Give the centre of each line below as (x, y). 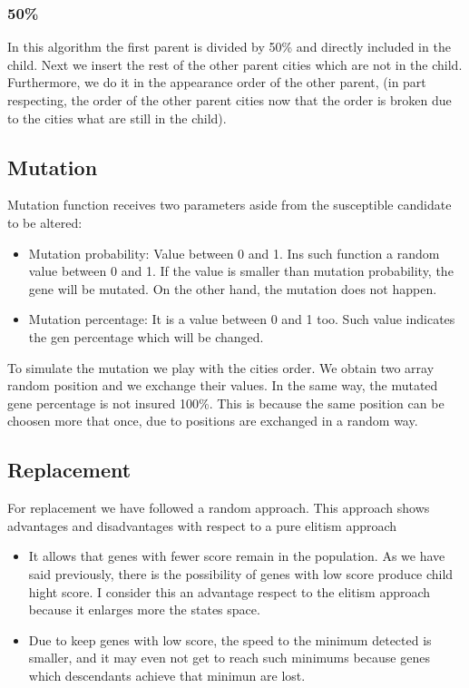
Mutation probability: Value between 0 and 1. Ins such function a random (234, 253)
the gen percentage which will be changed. (146, 336)
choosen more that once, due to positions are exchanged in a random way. (213, 421)
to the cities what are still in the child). (117, 118)
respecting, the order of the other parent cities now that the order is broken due (230, 100)
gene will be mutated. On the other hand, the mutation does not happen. (233, 288)
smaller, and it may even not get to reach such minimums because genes (229, 658)
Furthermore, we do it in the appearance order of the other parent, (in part (217, 82)
